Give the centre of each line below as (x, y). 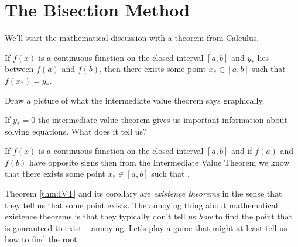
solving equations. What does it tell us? (76, 131)
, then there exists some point (153, 69)
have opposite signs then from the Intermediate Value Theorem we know (160, 162)
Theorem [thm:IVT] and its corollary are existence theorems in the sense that (143, 193)
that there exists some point (55, 174)
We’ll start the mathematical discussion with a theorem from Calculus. (132, 38)
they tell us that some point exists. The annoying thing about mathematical (141, 205)
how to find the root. (42, 239)
